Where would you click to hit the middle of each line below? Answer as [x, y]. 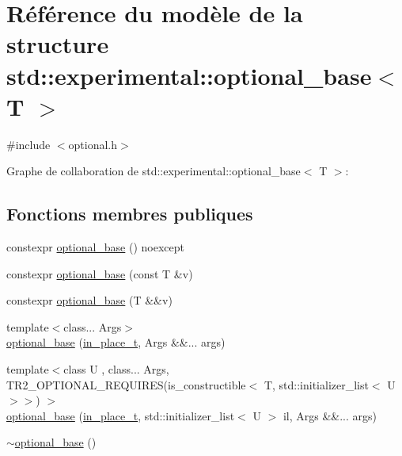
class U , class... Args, [116, 369]
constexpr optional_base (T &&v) [89, 300]
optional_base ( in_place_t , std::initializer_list [121, 415]
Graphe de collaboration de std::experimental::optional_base [154, 171]
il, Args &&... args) [330, 415]
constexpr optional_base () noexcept [96, 247]
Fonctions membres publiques [130, 214]
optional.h [93, 144]
